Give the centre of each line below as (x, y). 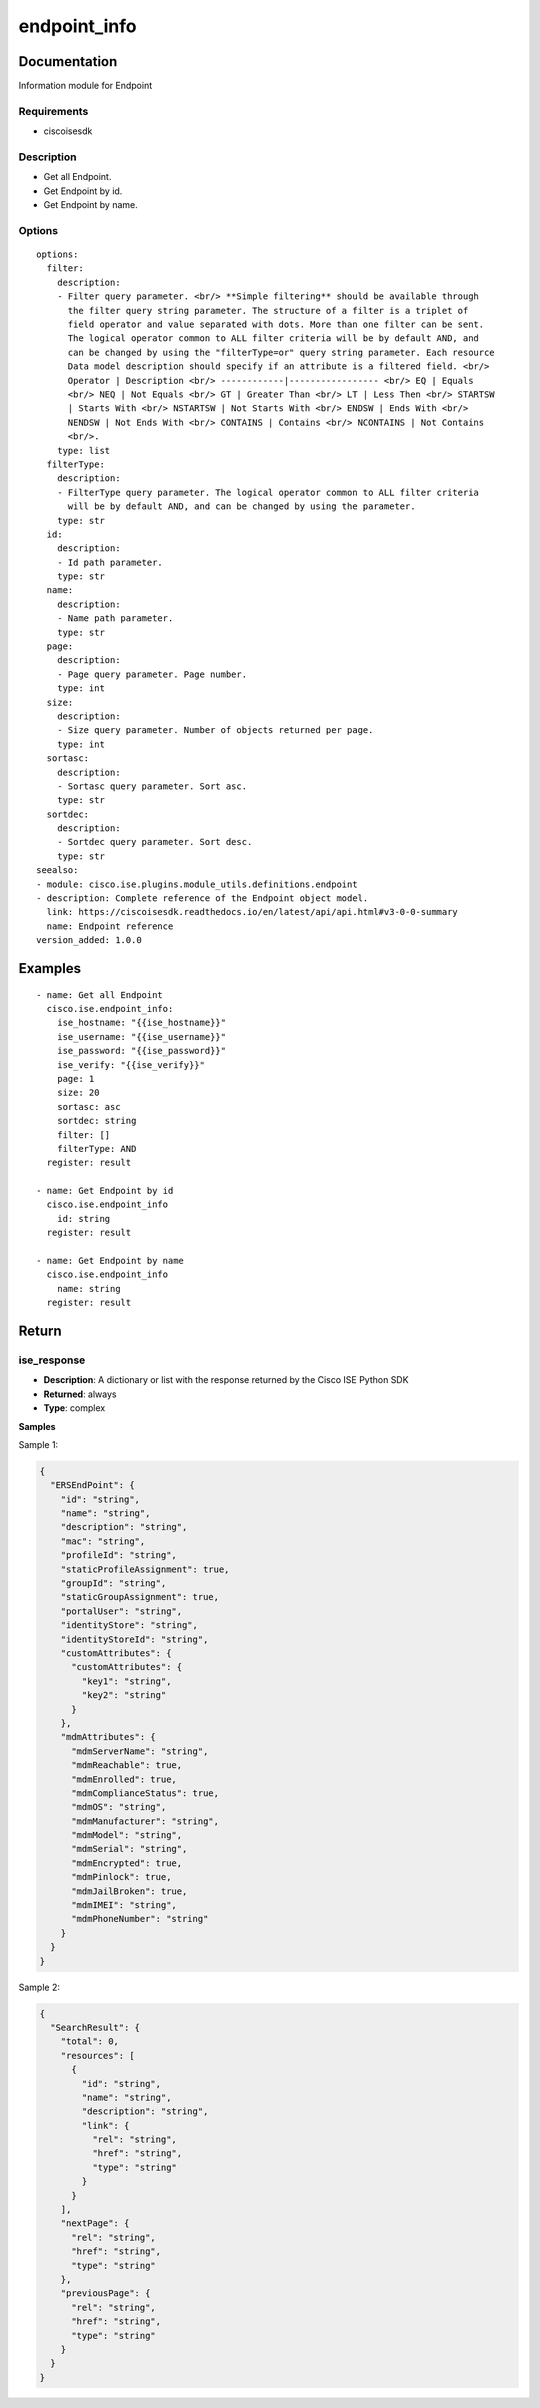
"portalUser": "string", (121, 1611)
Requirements (53, 111)
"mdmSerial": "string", (129, 1849)
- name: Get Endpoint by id (105, 1191)
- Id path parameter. (110, 562)
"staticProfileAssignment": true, (145, 1569)
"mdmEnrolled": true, (124, 1779)
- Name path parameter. (115, 618)
